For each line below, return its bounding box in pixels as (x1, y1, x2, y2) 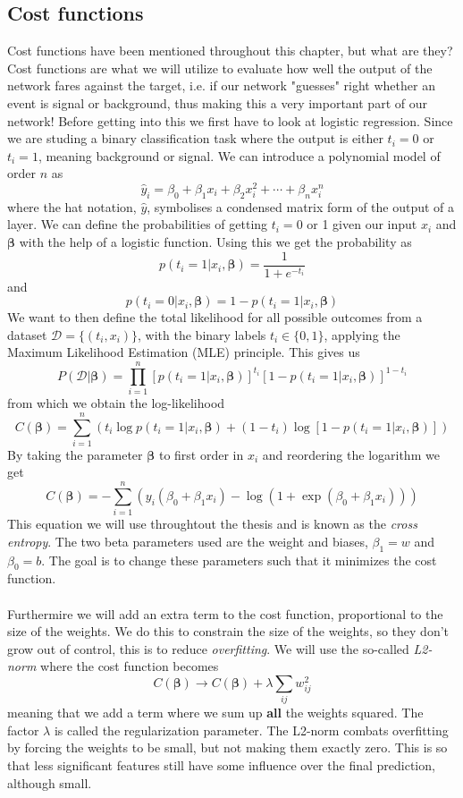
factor (7, 720, 39, 739)
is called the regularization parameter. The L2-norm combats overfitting (54, 720, 449, 739)
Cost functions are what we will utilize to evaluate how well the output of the (7, 58, 433, 77)
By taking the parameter (7, 445, 143, 463)
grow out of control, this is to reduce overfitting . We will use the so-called (7, 639, 409, 658)
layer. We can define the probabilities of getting (7, 215, 268, 233)
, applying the (324, 325, 400, 344)
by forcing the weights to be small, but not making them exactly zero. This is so (7, 738, 448, 757)
